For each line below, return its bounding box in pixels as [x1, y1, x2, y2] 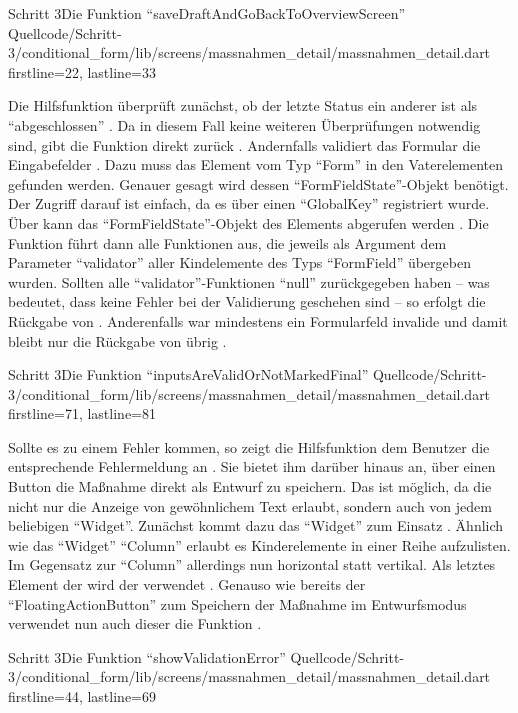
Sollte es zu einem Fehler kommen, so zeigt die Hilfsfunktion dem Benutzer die [8, 436, 490, 457]
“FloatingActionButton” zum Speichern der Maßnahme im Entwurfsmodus [8, 593, 467, 614]
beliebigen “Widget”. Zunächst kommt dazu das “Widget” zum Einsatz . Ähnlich [8, 515, 504, 536]
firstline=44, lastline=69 [8, 686, 156, 706]
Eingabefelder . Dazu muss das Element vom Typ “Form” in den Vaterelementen [8, 154, 503, 175]
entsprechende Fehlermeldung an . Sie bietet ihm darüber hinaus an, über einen [8, 456, 496, 477]
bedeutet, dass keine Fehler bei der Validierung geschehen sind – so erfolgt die [8, 291, 486, 312]
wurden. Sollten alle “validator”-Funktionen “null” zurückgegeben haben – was [8, 271, 490, 292]
